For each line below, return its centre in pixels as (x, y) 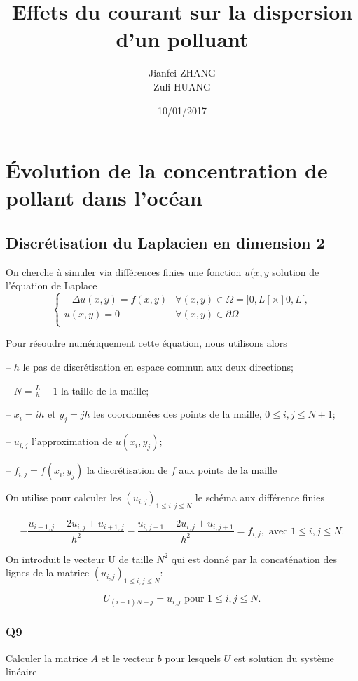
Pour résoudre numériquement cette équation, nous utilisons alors (146, 343)
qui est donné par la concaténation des (254, 558)
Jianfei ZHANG (182, 73)
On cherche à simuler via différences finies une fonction (124, 271)
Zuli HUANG (182, 86)
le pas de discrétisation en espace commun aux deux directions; (158, 367)
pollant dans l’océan (104, 198)
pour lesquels (193, 657)
